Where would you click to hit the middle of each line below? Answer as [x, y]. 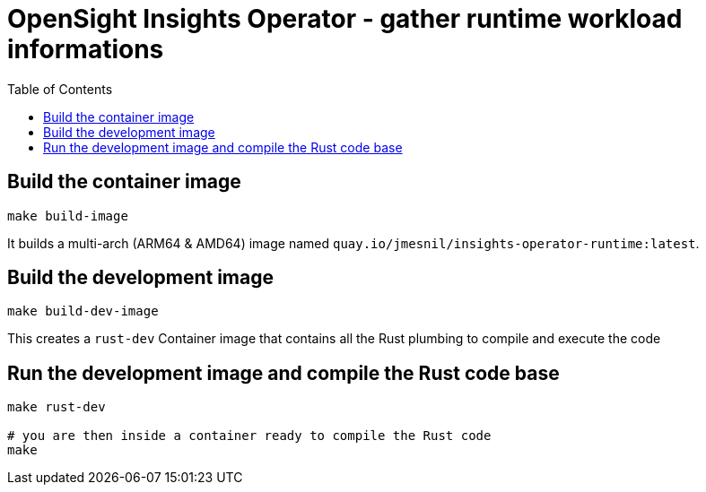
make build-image [68, 216]
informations [86, 49]
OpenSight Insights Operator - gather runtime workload [345, 19]
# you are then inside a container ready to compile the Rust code [249, 436]
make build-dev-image [83, 311]
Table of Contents [60, 89]
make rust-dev [57, 407]
